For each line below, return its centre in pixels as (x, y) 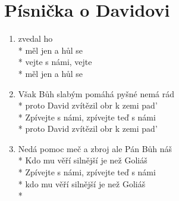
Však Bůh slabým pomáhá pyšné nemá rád (96, 93)
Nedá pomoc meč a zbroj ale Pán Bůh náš (95, 148)
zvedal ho (35, 38)
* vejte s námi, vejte (55, 62)
